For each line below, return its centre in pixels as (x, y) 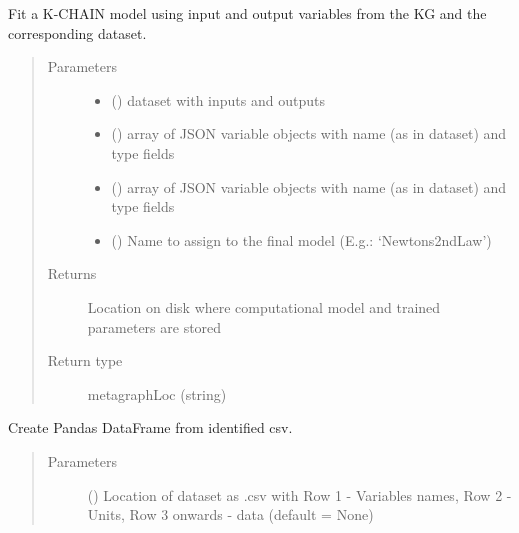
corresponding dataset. (77, 32)
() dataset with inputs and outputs (218, 99)
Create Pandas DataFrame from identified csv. (150, 427)
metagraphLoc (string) (157, 393)
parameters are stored (154, 326)
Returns (72, 273)
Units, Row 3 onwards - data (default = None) (230, 514)
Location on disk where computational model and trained (264, 306)
